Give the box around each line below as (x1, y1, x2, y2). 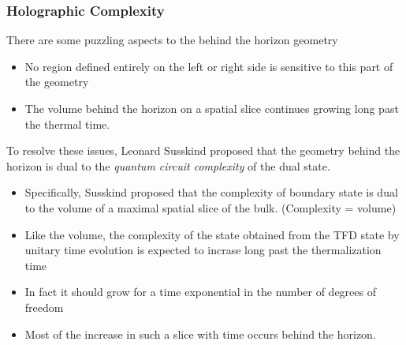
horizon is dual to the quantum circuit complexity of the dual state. (6, 157, 330, 174)
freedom (24, 298, 64, 315)
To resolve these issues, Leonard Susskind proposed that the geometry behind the (6, 142, 400, 159)
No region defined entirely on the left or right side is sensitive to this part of (24, 58, 393, 74)
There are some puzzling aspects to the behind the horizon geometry (6, 32, 338, 48)
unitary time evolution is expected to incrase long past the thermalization (24, 242, 382, 258)
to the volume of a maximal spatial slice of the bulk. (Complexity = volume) (24, 199, 397, 216)
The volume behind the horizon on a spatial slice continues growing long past (24, 100, 399, 116)
